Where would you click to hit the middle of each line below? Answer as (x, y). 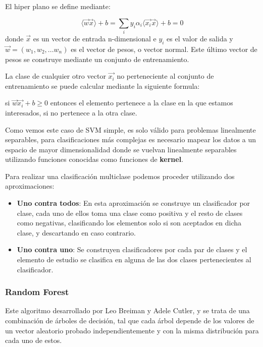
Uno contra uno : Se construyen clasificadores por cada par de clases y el (132, 249)
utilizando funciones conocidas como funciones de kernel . (94, 159)
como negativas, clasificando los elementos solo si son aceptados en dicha (129, 223)
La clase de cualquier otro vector (56, 76)
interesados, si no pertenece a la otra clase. (71, 112)
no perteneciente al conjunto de (165, 76)
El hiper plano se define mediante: (58, 6)
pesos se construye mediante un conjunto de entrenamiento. (97, 59)
